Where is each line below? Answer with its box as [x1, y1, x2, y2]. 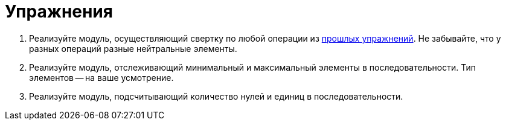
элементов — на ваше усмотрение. [29, 72, 174, 83]
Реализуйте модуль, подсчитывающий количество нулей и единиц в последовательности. [29, 91, 403, 101]
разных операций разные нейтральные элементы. [29, 43, 237, 54]
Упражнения [5, 1, 113, 22]
